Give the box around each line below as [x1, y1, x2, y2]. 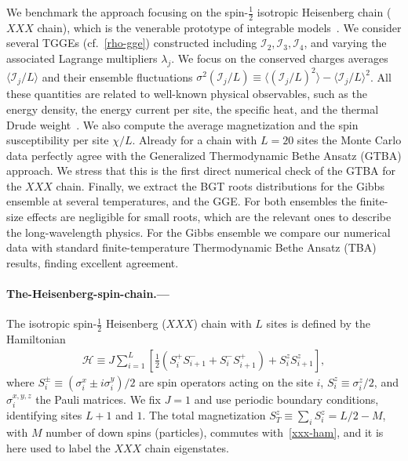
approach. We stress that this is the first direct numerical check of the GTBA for [6, 162, 396, 179]
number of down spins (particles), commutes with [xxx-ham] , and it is [46, 423, 384, 440]
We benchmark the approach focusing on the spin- [6, 4, 249, 20]
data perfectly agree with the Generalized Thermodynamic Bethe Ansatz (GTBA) [6, 147, 402, 163]
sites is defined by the [266, 315, 370, 332]
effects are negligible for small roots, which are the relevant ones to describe [27, 209, 392, 225]
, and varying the [304, 34, 387, 51]
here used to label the [6, 439, 111, 456]
